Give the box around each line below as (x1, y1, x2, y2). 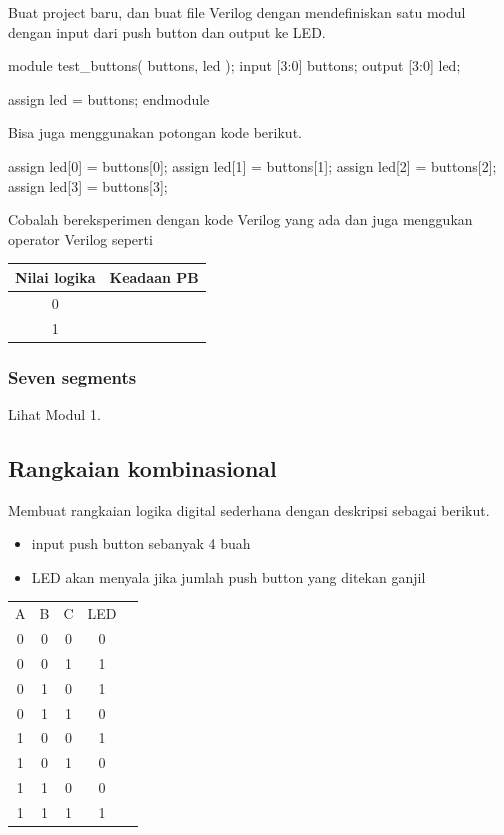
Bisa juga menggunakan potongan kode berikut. (8, 122, 302, 143)
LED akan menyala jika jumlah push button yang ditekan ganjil (31, 566, 426, 587)
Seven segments (8, 364, 137, 389)
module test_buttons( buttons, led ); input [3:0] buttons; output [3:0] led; (8, 55, 461, 76)
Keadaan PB (109, 266, 199, 287)
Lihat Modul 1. (8, 403, 101, 424)
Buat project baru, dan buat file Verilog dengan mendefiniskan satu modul (8, 2, 466, 22)
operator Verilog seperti (8, 228, 153, 249)
